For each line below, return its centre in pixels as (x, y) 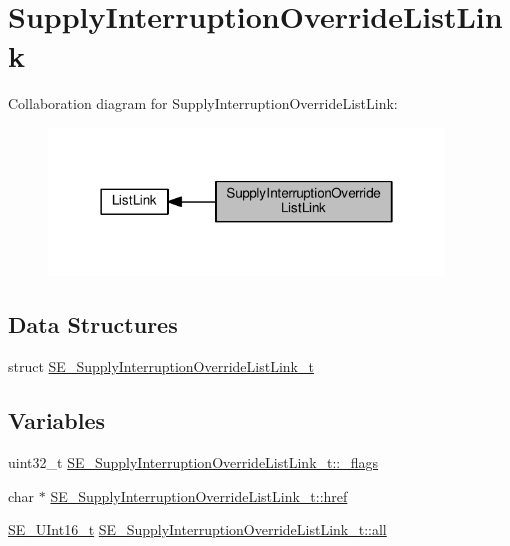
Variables (57, 420)
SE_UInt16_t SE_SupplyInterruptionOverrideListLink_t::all (197, 529)
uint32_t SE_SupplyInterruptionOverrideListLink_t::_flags (193, 461)
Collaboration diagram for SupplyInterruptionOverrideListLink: (203, 103)
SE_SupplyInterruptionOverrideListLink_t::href (199, 495)
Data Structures (93, 324)
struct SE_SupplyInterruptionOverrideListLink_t (161, 366)
